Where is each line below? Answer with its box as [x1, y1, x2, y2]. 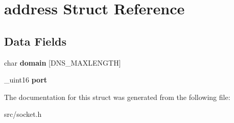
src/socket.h [4, 109, 42, 119]
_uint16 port [4, 74, 48, 85]
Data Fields [4, 33, 67, 49]
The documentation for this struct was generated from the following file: [4, 91, 230, 102]
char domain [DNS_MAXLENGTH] [4, 57, 121, 68]
